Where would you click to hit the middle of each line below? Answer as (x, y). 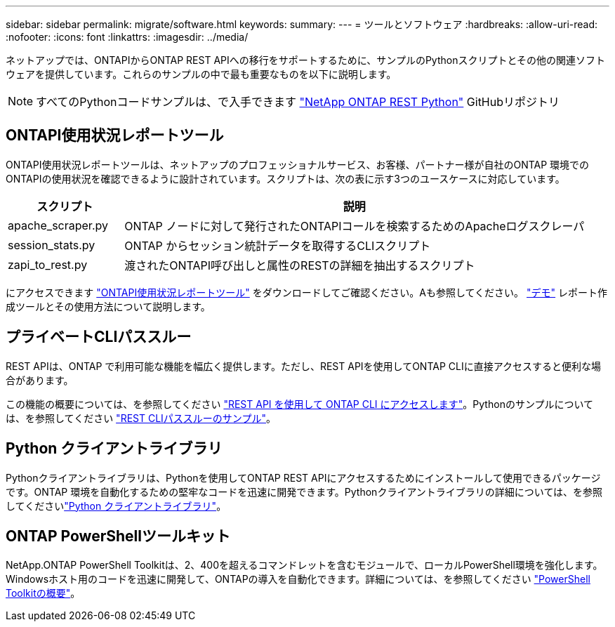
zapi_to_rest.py (48, 264)
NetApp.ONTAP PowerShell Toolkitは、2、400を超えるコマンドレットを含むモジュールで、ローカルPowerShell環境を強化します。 (304, 565)
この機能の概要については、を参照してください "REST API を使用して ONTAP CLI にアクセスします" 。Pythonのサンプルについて (300, 404)
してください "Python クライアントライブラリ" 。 (116, 506)
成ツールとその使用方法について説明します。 (108, 306)
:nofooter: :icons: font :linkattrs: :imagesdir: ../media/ (127, 37)
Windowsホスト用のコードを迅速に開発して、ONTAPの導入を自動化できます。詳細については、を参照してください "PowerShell (298, 579)
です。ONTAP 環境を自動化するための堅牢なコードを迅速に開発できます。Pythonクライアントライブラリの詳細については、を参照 (304, 491)
